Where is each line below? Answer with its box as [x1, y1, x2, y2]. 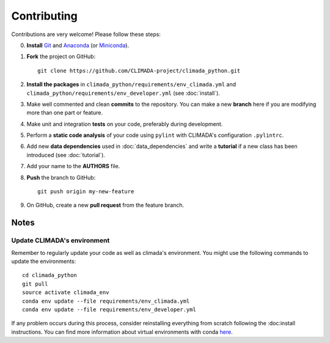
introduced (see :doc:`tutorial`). [26, 151, 105, 158]
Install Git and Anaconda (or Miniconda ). [26, 42, 130, 49]
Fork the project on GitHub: [26, 53, 96, 61]
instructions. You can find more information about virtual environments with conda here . [11, 328, 233, 336]
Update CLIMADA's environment [11, 236, 110, 245]
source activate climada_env [22, 289, 109, 296]
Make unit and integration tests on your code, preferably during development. [26, 120, 223, 128]
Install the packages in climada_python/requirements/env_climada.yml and [26, 81, 237, 88]
